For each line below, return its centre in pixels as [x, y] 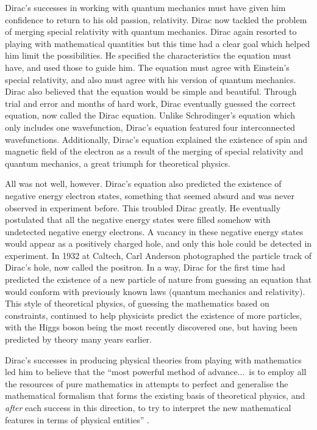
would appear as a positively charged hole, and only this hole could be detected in [158, 243]
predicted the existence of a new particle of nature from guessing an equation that [158, 279]
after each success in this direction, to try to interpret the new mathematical [148, 407]
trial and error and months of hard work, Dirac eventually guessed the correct [151, 103]
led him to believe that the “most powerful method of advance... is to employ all [156, 372]
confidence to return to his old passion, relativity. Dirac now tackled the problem [156, 19]
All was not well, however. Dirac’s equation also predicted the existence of [143, 184]
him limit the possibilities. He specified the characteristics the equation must [148, 55]
